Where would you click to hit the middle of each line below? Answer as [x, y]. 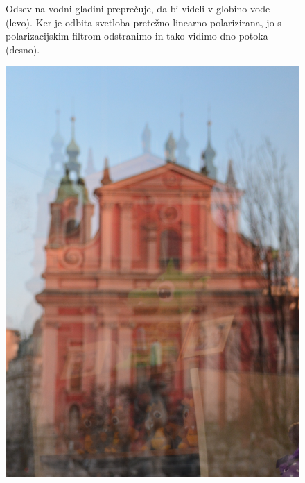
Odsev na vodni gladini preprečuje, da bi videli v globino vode [138, 8]
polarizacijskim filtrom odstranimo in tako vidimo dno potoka [137, 36]
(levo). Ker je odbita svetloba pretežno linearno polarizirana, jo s [143, 22]
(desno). [23, 49]
